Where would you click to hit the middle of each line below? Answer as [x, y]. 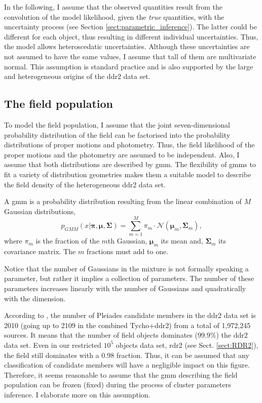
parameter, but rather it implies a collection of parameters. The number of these [129, 278]
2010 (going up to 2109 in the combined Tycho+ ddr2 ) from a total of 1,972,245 [127, 325]
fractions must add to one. [127, 251]
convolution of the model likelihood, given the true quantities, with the [114, 16]
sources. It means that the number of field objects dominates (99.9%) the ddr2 [126, 335]
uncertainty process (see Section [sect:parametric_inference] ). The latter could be [130, 27]
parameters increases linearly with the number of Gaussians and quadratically [125, 288]
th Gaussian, [127, 241]
